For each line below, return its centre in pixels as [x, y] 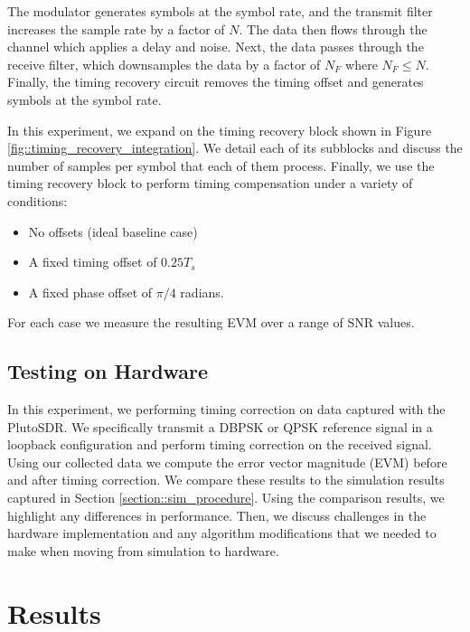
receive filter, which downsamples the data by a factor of [164, 64]
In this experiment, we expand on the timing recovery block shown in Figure [220, 130]
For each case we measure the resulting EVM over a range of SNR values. [211, 322]
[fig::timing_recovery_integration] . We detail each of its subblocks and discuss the [235, 148]
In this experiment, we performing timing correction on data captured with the [226, 409]
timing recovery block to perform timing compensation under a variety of [210, 183]
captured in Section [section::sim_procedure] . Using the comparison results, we [226, 498]
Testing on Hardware [108, 371]
